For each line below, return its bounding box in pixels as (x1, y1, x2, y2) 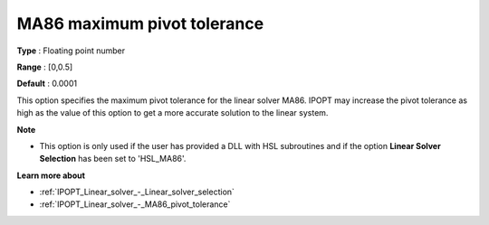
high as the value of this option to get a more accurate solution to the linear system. (16, 108, 329, 118)
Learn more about (16, 170, 86, 181)
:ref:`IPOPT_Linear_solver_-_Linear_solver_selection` (39, 186, 235, 198)
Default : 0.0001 (16, 78, 77, 89)
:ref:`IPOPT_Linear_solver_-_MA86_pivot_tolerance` (39, 199, 231, 210)
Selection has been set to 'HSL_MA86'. (39, 154, 187, 164)
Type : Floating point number (16, 45, 126, 56)
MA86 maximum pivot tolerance (16, 14, 264, 33)
